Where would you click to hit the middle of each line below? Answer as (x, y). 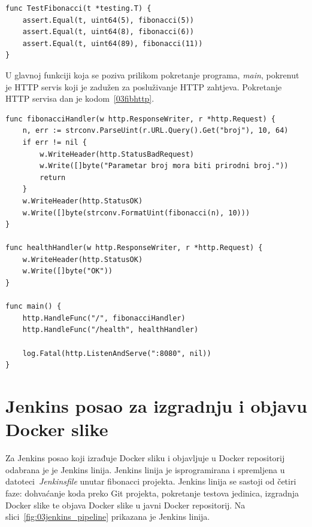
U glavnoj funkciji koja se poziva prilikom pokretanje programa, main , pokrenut (152, 74)
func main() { (34, 307)
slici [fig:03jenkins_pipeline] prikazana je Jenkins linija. (108, 517)
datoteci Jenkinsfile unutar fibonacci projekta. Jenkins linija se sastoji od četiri (151, 481)
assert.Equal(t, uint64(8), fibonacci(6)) (108, 32)
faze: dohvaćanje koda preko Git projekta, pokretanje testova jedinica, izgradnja (152, 493)
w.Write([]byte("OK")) (67, 271)
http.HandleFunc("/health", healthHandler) (110, 330)
